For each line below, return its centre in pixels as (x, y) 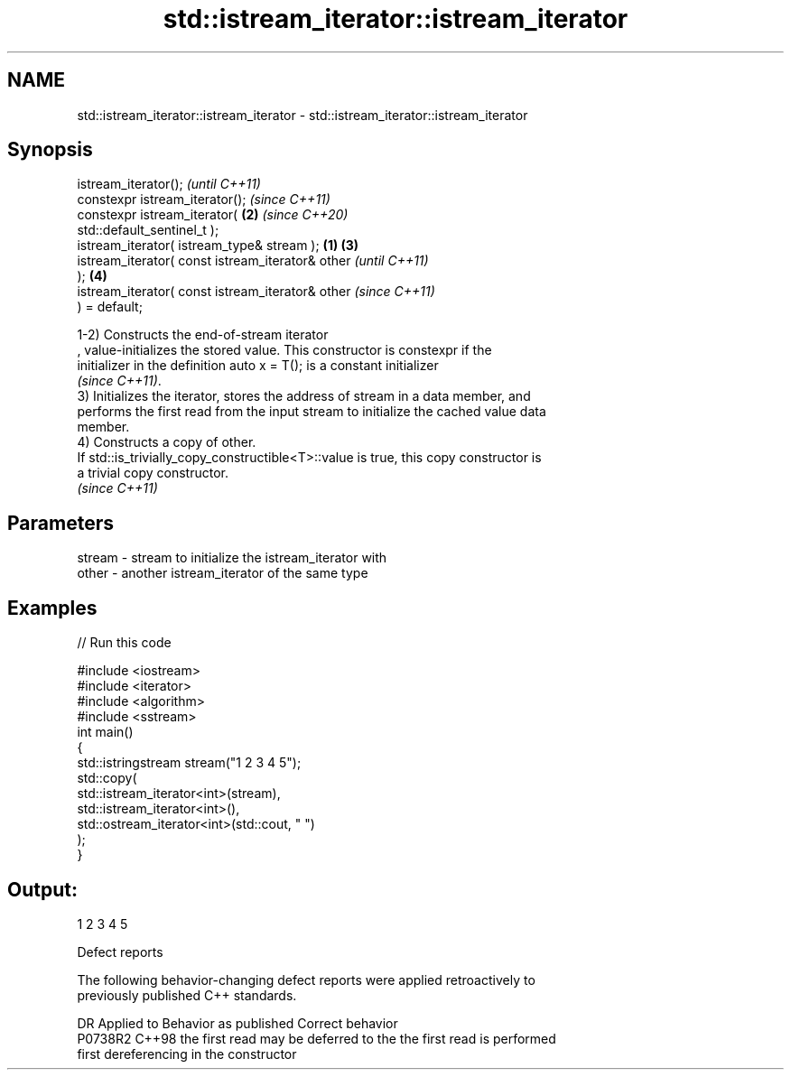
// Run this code (124, 643)
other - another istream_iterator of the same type (223, 573)
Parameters (60, 523)
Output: (42, 889)
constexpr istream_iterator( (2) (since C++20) (213, 215)
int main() (105, 732)
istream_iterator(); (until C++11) (169, 184)
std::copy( (107, 778)
